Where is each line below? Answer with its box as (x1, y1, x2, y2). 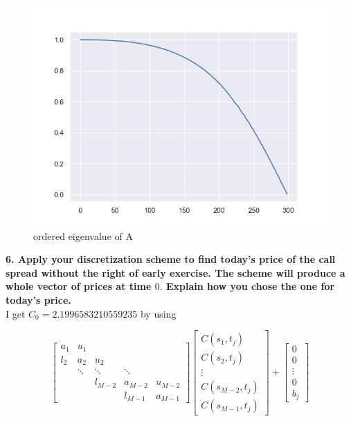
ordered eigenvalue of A (33, 228, 133, 243)
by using (140, 306, 177, 320)
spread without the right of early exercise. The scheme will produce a (6, 265, 345, 280)
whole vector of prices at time (6, 279, 152, 293)
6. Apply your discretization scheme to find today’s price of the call (6, 252, 336, 266)
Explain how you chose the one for (165, 279, 335, 293)
